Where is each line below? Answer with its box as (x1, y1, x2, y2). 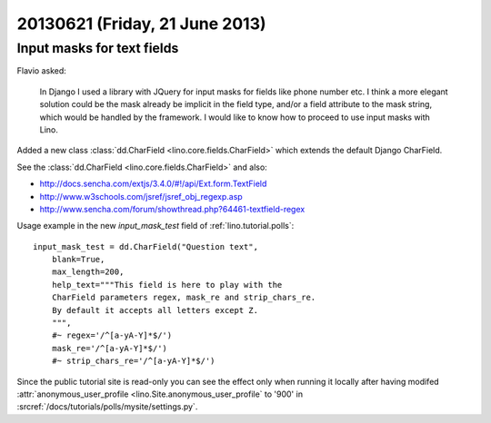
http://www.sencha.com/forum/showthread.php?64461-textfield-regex (39, 203, 306, 214)
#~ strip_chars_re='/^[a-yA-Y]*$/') (51, 356, 215, 367)
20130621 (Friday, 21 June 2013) (16, 14, 267, 34)
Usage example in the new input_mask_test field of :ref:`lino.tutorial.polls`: (16, 221, 295, 231)
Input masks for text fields (16, 40, 179, 56)
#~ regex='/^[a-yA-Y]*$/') (51, 330, 173, 340)
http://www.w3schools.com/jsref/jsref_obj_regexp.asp (39, 191, 243, 202)
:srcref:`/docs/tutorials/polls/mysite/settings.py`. (16, 401, 198, 412)
